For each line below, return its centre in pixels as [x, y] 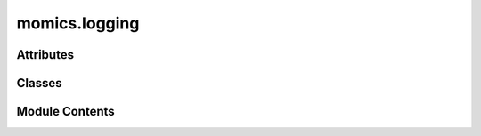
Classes [39, 83]
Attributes [45, 55]
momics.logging [78, 23]
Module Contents [65, 112]
